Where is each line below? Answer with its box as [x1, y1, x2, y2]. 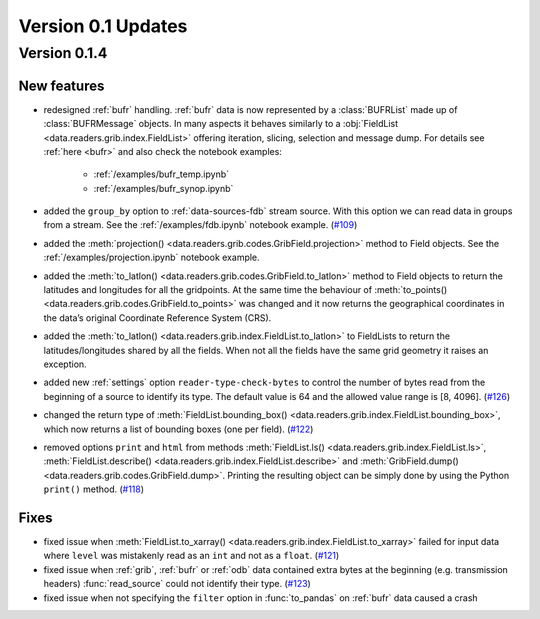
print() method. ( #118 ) [43, 483, 145, 495]
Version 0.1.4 [18, 44, 108, 62]
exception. [43, 358, 87, 370]
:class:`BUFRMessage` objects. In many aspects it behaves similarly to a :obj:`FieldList [43, 118, 399, 130]
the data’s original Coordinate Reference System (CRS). [43, 311, 272, 324]
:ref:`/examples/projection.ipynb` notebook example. [43, 251, 260, 264]
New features [18, 77, 105, 94]
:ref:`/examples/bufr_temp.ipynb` [93, 168, 230, 180]
